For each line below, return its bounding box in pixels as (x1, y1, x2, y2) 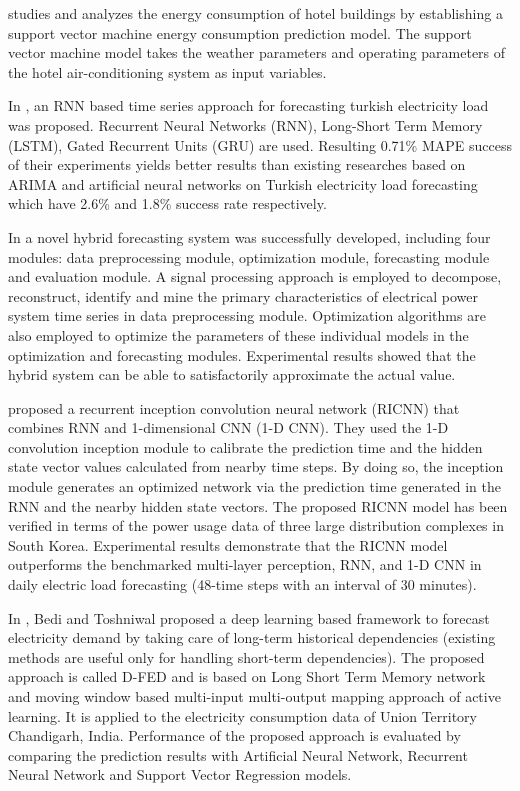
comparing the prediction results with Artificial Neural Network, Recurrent (8, 744, 468, 765)
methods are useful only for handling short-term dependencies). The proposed (8, 646, 485, 667)
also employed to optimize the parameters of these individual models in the (8, 324, 469, 345)
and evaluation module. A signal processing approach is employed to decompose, (8, 266, 502, 287)
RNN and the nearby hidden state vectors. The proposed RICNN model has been (8, 495, 508, 516)
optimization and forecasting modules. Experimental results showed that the (8, 344, 476, 365)
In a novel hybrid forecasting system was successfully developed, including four (8, 226, 491, 247)
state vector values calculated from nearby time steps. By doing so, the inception (8, 456, 504, 477)
